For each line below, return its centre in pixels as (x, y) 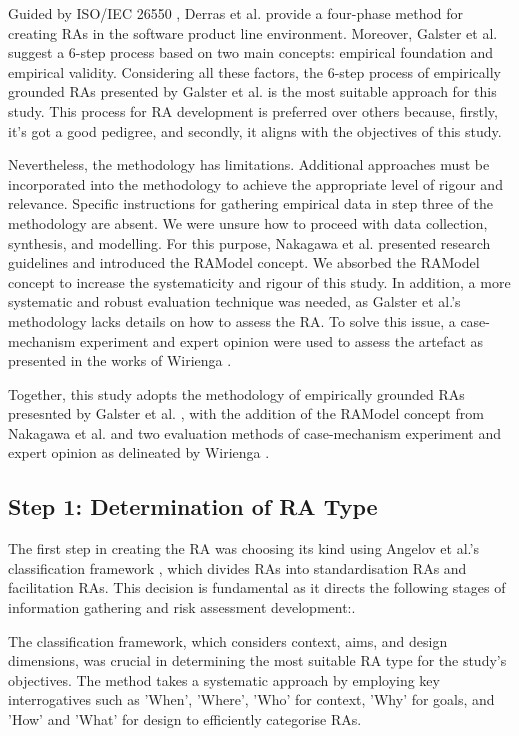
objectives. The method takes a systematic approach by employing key (224, 679)
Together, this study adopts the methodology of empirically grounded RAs (236, 393)
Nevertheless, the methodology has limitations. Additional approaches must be (249, 164)
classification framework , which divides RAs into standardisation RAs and (237, 567)
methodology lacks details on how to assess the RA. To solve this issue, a (232, 320)
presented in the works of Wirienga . (120, 360)
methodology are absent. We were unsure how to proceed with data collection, (248, 222)
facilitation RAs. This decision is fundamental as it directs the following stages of (257, 587)
